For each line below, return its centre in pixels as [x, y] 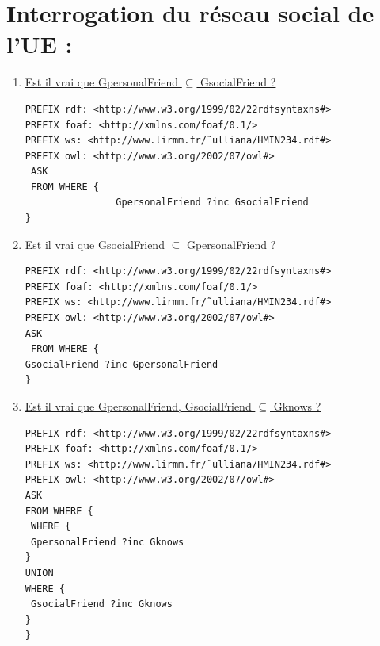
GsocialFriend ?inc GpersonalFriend [122, 364]
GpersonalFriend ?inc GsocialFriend [212, 203]
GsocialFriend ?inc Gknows [101, 604]
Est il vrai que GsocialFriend [95, 244]
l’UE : [40, 44]
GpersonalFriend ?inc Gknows [107, 542]
